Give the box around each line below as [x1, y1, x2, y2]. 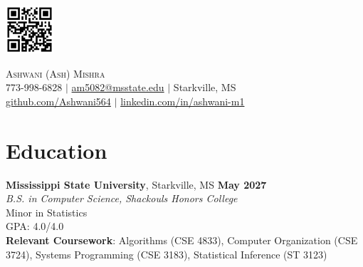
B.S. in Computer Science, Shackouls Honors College [6, 191, 238, 206]
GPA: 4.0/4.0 [6, 219, 64, 234]
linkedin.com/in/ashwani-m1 [120, 93, 245, 108]
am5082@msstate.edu [71, 80, 164, 95]
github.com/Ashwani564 [6, 93, 111, 108]
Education [6, 135, 107, 164]
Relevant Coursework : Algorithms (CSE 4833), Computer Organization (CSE [6, 233, 358, 248]
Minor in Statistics [6, 204, 88, 219]
